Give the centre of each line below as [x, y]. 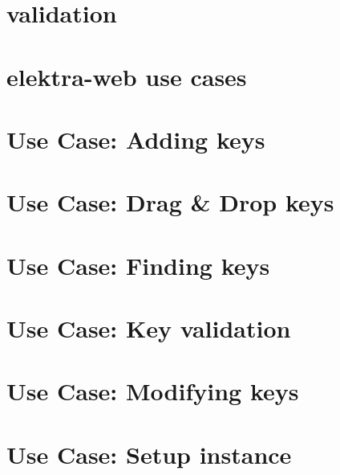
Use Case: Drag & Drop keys [170, 202]
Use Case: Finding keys [138, 265]
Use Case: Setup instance [149, 454]
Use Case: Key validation [149, 328]
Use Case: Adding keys [136, 139]
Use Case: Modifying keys [153, 391]
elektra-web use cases [127, 76]
